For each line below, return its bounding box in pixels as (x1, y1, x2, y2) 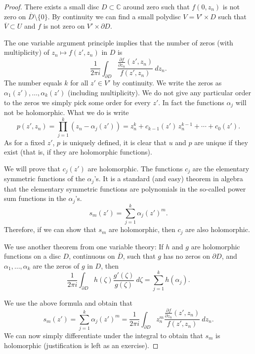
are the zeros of (33, 260, 80, 271)
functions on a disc (4, 251, 61, 261)
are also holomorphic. (185, 224, 250, 235)
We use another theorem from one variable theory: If (4, 241, 164, 251)
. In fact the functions (158, 97, 224, 107)
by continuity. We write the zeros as (113, 78, 222, 88)
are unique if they (194, 137, 248, 147)
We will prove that (4, 163, 60, 173)
